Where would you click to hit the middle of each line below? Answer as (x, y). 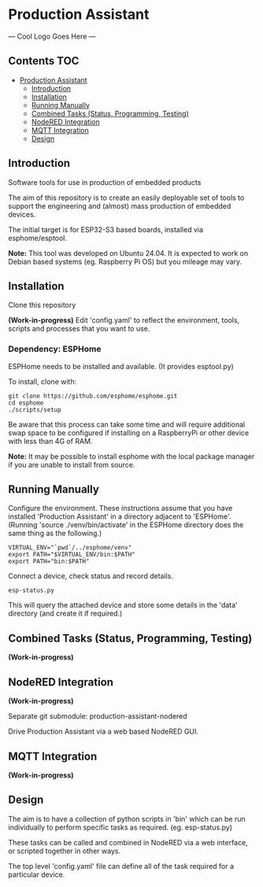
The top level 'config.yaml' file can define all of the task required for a (121, 866)
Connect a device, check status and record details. (91, 576)
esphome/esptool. (38, 238)
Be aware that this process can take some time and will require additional (127, 424)
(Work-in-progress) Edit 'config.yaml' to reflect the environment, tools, (124, 320)
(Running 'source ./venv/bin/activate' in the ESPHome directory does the (126, 525)
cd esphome (26, 403)
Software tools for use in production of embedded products (105, 182)
